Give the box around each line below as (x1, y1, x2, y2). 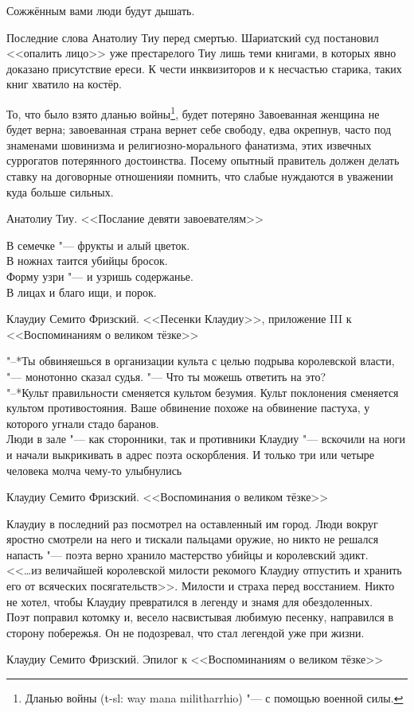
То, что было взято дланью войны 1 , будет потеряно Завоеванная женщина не (6, 103, 380, 122)
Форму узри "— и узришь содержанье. (6, 267, 193, 284)
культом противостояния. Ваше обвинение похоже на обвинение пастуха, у (6, 399, 370, 416)
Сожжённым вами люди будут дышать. (6, 2, 195, 18)
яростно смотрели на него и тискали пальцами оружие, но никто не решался (6, 531, 379, 547)
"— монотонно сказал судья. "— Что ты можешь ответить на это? (6, 368, 326, 384)
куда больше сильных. (6, 183, 114, 200)
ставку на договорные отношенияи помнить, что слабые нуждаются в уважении (6, 168, 393, 184)
